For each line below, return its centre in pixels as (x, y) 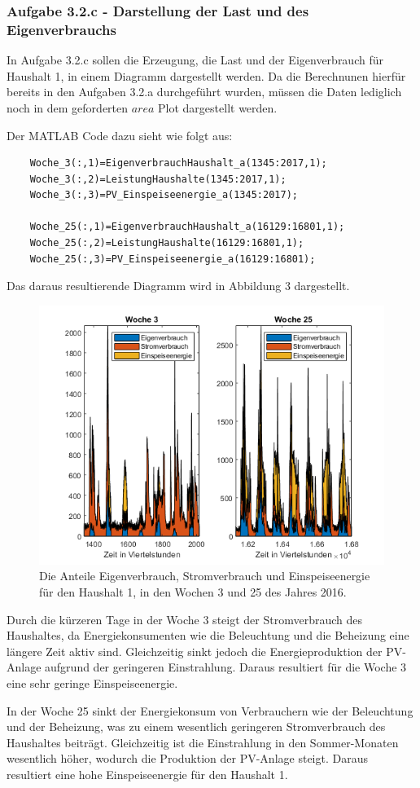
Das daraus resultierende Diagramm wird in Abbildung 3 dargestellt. (178, 286)
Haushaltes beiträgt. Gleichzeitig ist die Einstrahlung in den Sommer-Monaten (203, 742)
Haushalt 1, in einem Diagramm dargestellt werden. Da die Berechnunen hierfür (206, 75)
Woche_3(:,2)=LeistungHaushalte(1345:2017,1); (158, 179)
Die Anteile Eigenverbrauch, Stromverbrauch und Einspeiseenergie (205, 576)
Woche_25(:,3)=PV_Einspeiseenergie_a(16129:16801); (173, 259)
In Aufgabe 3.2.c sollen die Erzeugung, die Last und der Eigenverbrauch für (195, 60)
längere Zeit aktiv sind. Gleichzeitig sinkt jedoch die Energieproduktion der (195, 651)
